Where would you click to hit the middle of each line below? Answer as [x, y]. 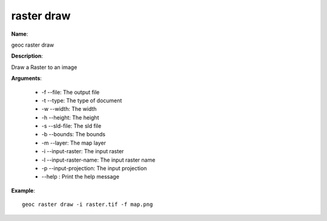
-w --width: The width [69, 109]
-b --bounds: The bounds [74, 134]
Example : [23, 190]
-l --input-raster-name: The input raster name [98, 160]
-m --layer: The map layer [74, 143]
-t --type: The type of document [82, 101]
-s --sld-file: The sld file [71, 126]
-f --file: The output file [71, 92]
